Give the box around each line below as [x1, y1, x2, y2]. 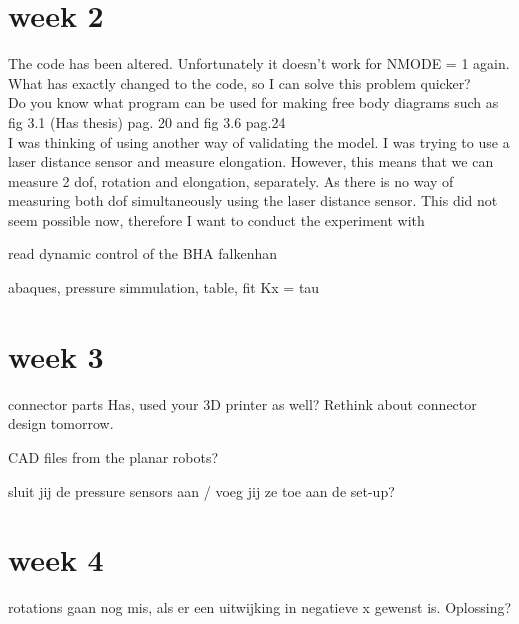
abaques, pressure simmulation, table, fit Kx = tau [8, 277, 320, 298]
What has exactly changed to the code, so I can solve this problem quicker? [8, 72, 471, 93]
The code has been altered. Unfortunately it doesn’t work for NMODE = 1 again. [8, 53, 510, 74]
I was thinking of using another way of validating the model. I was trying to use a [8, 131, 510, 152]
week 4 [8, 539, 104, 580]
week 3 [8, 335, 104, 376]
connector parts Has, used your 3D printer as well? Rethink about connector [8, 393, 477, 414]
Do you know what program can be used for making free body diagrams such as [8, 92, 499, 113]
